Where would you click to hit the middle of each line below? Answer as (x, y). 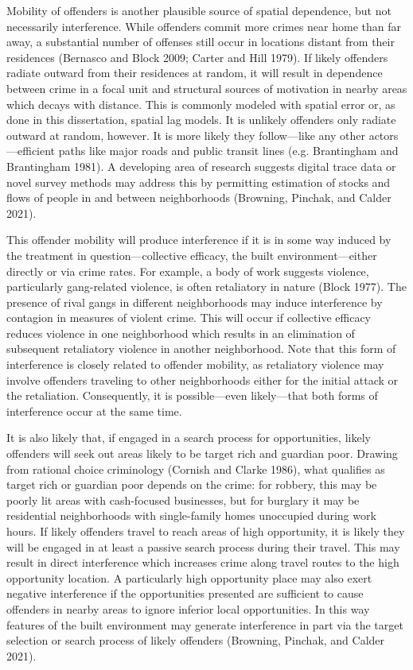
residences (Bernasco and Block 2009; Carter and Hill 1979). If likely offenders (197, 57)
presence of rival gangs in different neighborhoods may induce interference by (195, 302)
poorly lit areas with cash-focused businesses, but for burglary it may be (183, 500)
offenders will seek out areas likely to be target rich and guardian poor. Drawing (202, 453)
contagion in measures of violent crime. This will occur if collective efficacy (189, 318)
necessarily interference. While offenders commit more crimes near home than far (204, 26)
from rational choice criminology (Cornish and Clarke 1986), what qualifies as (196, 469)
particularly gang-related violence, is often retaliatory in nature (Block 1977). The (206, 287)
